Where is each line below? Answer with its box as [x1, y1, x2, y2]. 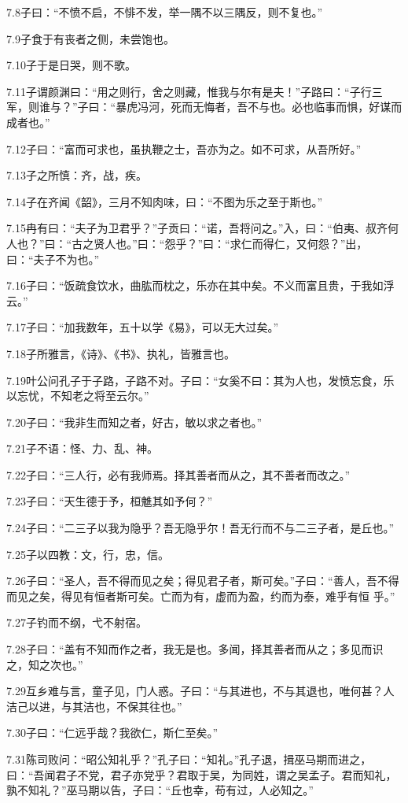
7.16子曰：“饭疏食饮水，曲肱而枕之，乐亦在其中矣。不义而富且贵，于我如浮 [6, 277, 395, 294]
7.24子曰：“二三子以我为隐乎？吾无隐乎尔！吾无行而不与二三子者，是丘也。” [6, 520, 395, 536]
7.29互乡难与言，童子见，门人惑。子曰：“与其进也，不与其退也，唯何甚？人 [6, 683, 395, 699]
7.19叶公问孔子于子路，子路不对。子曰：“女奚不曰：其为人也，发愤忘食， [6, 372, 384, 388]
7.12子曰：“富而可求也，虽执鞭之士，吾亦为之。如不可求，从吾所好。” [6, 140, 362, 157]
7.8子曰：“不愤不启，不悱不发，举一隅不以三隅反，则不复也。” [6, 4, 323, 20]
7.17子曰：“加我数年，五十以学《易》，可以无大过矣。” [6, 319, 279, 335]
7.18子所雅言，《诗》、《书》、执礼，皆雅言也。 [6, 345, 235, 361]
